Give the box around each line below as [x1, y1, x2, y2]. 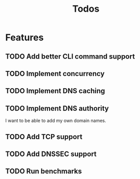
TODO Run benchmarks [5, 167, 82, 176]
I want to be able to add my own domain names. [5, 118, 106, 124]
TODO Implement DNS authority [5, 104, 109, 113]
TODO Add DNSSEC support [5, 149, 97, 158]
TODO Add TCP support [5, 132, 83, 141]
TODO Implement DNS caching [5, 87, 105, 95]
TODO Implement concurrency [5, 69, 105, 78]
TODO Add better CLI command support [5, 52, 135, 61]
